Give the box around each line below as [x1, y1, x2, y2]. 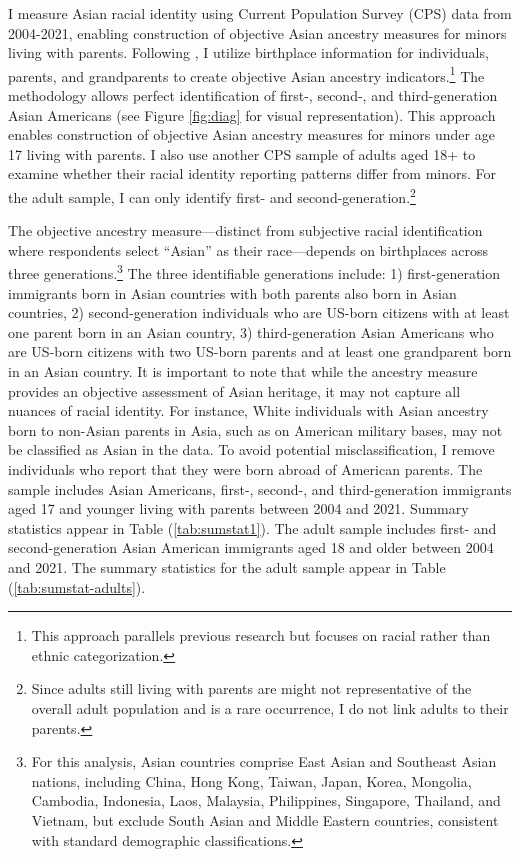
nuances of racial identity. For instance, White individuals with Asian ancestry [8, 400, 489, 421]
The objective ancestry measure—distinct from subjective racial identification [8, 220, 483, 241]
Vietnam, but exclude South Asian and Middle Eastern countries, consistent [31, 809, 499, 830]
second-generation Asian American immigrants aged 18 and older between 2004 [8, 537, 494, 558]
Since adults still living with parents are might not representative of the [31, 678, 472, 699]
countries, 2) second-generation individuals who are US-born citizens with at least [8, 302, 510, 323]
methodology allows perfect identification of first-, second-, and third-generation [8, 85, 498, 106]
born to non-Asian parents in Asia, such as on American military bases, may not [8, 419, 503, 440]
